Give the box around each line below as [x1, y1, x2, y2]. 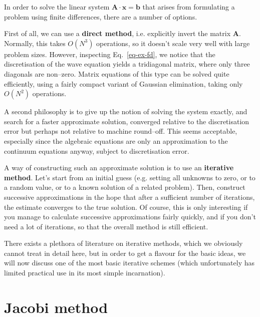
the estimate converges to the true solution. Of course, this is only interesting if [4, 201, 248, 212]
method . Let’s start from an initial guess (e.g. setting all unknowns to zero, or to [4, 172, 255, 182]
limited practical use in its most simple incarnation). [4, 267, 165, 278]
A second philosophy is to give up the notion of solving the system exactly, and [4, 106, 247, 117]
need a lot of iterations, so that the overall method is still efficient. [4, 221, 208, 231]
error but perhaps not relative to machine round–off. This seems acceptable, [4, 126, 237, 136]
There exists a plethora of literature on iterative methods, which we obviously [4, 238, 243, 248]
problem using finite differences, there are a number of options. [4, 11, 197, 22]
